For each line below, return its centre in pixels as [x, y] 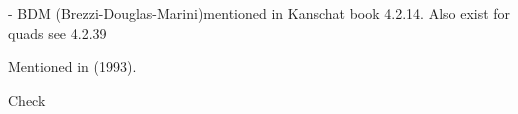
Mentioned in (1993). [72, 66]
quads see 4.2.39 [57, 32]
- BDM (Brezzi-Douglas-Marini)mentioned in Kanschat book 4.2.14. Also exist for [259, 13]
